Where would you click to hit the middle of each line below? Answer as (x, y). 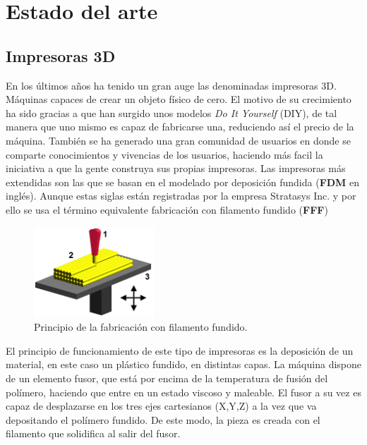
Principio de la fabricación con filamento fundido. (141, 327)
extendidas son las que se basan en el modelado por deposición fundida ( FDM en (183, 182)
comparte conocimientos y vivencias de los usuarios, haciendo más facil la (164, 154)
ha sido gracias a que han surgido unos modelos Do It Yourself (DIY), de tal (172, 112)
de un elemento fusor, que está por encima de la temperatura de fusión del (167, 378)
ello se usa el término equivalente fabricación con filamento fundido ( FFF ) (167, 209)
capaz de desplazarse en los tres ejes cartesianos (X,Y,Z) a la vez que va (161, 406)
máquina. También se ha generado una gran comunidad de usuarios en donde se (178, 140)
